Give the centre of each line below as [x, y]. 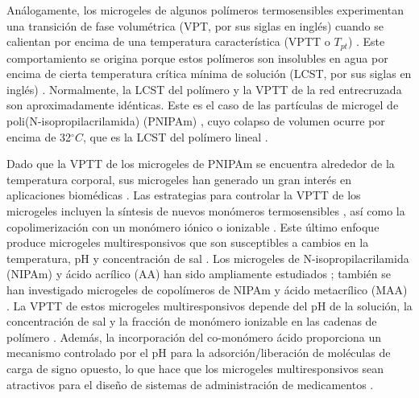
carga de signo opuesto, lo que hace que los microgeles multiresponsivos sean [195, 368]
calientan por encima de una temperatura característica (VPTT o [168, 41]
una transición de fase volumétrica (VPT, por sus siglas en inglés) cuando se [195, 25]
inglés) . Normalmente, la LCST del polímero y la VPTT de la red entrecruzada [204, 89]
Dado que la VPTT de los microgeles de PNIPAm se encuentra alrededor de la [201, 164]
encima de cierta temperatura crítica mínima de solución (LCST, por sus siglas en [209, 74]
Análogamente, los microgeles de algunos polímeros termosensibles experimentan [205, 10]
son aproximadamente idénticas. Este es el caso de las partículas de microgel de [203, 105]
